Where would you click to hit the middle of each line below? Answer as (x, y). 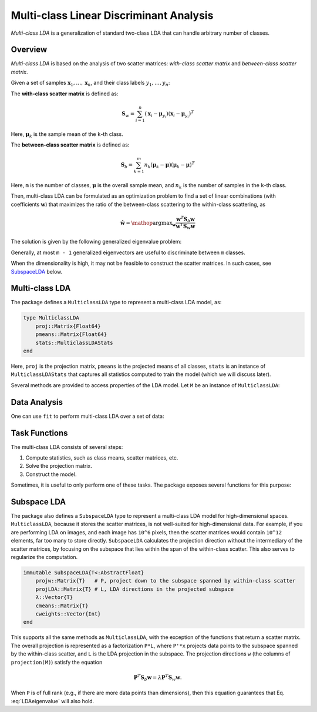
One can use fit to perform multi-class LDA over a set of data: (87, 416)
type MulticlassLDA (51, 318)
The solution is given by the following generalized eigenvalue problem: (96, 242)
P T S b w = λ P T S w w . (158, 678)
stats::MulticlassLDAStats (75, 342)
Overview (29, 50)
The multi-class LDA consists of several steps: (67, 447)
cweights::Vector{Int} (68, 614)
